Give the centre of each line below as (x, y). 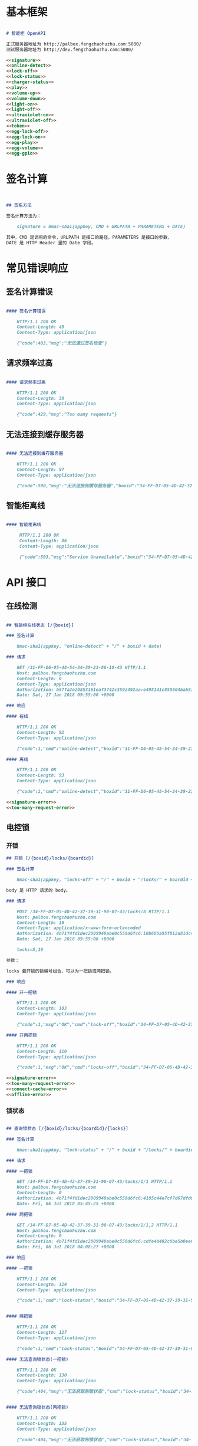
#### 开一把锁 (22, 992)
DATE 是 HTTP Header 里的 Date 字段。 (51, 242)
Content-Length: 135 (42, 1423)
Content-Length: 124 (42, 1284)
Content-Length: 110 (42, 1051)
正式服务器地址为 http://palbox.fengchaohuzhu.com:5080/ (74, 44)
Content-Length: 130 (42, 1375)
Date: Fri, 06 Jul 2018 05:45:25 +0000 (66, 1204)
